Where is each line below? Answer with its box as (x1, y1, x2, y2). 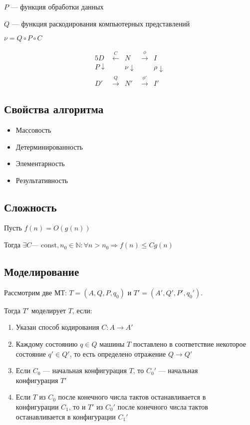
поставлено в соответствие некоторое (133, 339, 246, 349)
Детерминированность (15, 141, 83, 152)
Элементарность (15, 158, 65, 169)
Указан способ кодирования (15, 322, 99, 332)
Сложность (4, 199, 57, 214)
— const (31, 239, 57, 250)
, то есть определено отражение (69, 348, 166, 359)
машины (99, 339, 125, 349)
